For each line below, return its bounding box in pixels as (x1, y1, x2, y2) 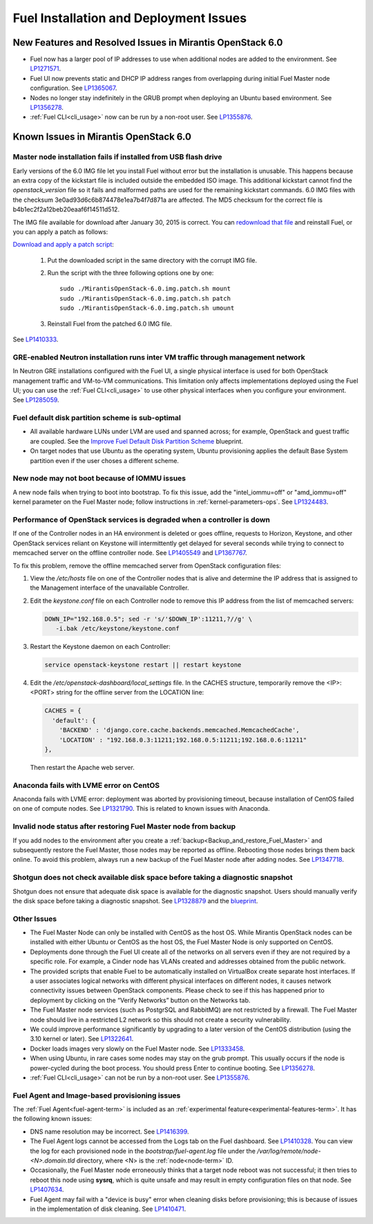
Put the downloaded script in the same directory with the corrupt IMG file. (47, 256, 257, 264)
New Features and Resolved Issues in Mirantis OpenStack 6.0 (12, 37, 283, 48)
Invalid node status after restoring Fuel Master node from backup (12, 822, 236, 831)
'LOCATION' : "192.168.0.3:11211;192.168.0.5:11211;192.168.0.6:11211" (59, 736, 307, 744)
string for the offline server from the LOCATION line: (56, 688, 204, 697)
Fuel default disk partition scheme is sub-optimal (12, 413, 181, 423)
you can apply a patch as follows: (12, 227, 108, 236)
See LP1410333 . (12, 335, 59, 343)
